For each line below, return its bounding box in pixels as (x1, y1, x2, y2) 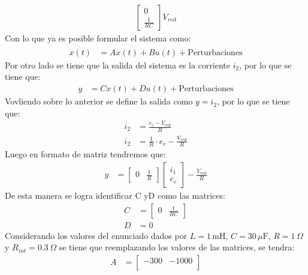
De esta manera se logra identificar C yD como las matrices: (5, 189, 225, 202)
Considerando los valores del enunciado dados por (5, 229, 188, 241)
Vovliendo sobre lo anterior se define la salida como (5, 95, 193, 107)
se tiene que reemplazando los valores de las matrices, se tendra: (59, 241, 295, 253)
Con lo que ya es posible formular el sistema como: (5, 32, 191, 44)
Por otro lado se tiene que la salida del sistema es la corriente (5, 58, 230, 71)
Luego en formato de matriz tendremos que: (5, 148, 166, 160)
